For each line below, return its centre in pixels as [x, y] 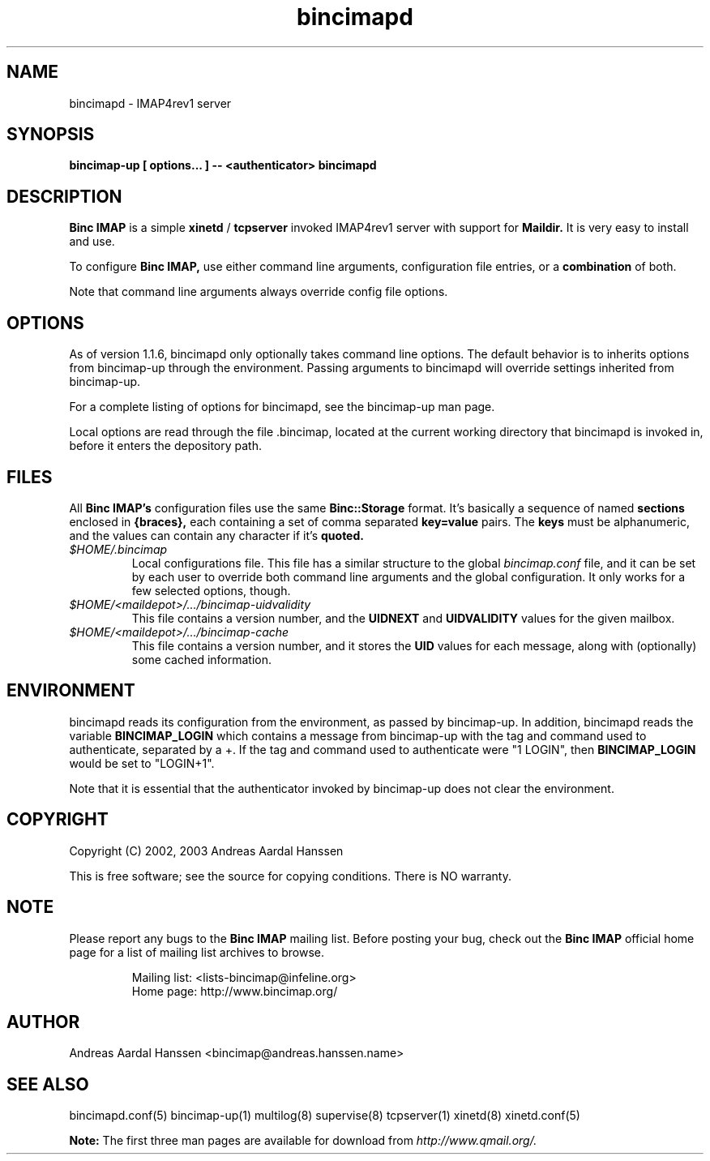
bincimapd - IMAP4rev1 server [150, 103]
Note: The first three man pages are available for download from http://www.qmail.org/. [303, 1141]
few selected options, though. [211, 590]
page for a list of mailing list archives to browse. [197, 952]
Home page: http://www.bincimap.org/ [235, 991]
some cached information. [202, 659]
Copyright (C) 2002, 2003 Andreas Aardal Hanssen [206, 850]
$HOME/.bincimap [118, 549]
